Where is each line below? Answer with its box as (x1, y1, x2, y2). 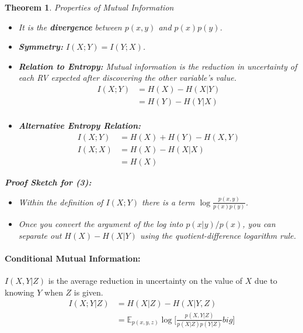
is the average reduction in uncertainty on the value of (48, 274, 243, 286)
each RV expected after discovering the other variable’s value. (18, 71, 236, 84)
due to (254, 274, 277, 286)
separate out (18, 229, 62, 241)
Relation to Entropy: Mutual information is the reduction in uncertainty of (18, 60, 297, 72)
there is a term (142, 195, 195, 208)
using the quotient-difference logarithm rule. (140, 229, 297, 241)
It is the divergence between (18, 20, 122, 33)
